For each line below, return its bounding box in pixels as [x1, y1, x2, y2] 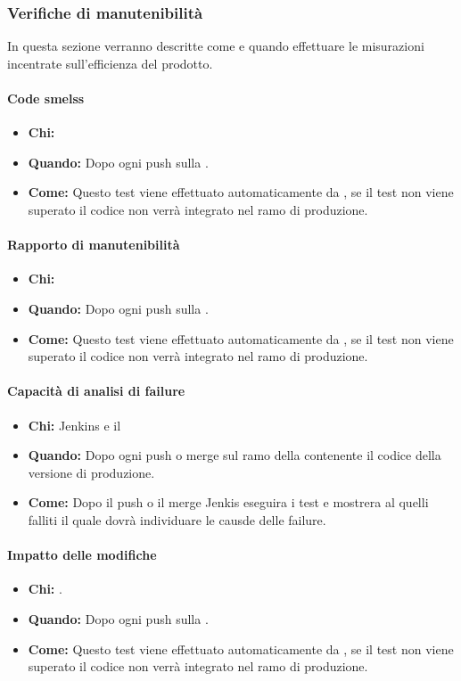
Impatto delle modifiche [7, 546, 157, 564]
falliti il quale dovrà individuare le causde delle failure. [28, 510, 326, 529]
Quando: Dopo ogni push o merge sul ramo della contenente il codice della [28, 446, 441, 464]
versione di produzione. [28, 463, 155, 481]
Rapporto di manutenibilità [7, 235, 180, 254]
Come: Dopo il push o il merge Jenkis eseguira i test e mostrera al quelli [28, 493, 429, 512]
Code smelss [7, 89, 85, 107]
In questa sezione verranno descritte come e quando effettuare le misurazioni [7, 37, 424, 55]
